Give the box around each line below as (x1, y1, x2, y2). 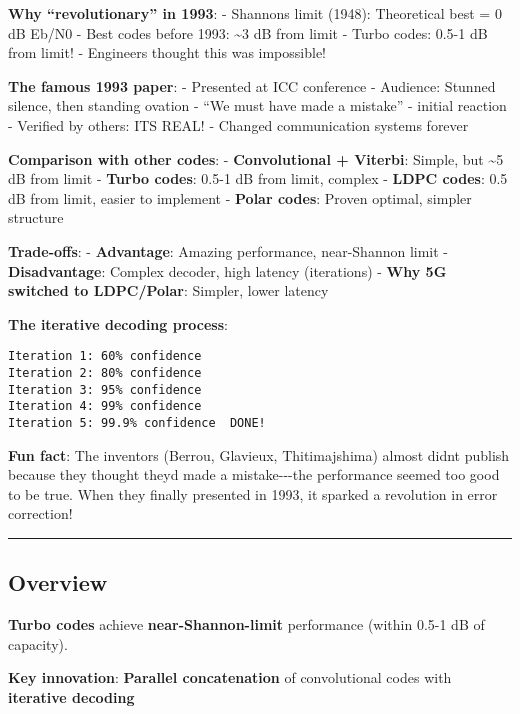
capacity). (8, 633, 68, 654)
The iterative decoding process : (8, 313, 228, 334)
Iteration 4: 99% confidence (8, 399, 202, 414)
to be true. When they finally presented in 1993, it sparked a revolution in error (8, 483, 498, 504)
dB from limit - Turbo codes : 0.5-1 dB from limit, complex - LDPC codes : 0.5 (8, 168, 508, 189)
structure (8, 207, 64, 228)
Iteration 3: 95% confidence (8, 382, 202, 397)
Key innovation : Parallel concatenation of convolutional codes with (8, 667, 452, 688)
